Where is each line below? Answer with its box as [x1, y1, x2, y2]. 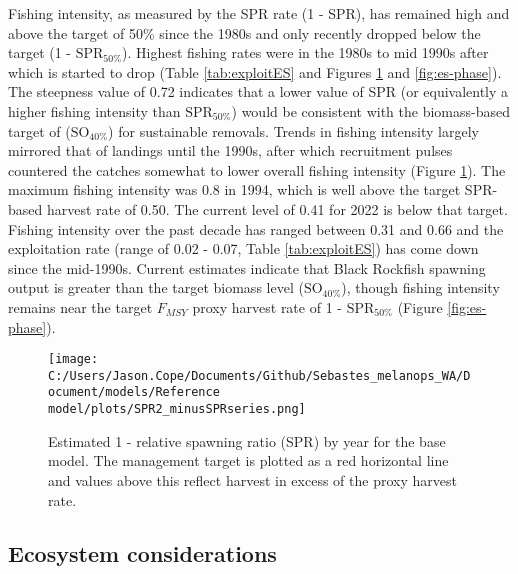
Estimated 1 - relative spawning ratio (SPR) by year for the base [48, 430, 446, 451]
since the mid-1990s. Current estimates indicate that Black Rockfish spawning [8, 257, 486, 278]
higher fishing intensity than [8, 100, 181, 121]
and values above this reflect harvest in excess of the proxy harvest [48, 469, 457, 490]
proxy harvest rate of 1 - [192, 296, 342, 317]
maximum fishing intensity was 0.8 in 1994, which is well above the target [8, 179, 461, 200]
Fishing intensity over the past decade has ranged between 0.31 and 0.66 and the [8, 218, 504, 239]
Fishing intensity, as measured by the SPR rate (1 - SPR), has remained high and [8, 3, 510, 23]
